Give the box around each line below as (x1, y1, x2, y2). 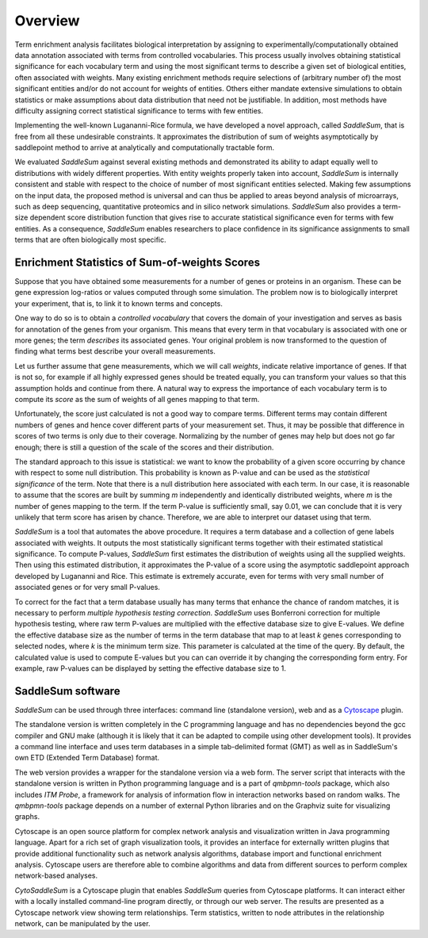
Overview (14, 12, 80, 29)
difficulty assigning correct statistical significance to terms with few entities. (14, 105, 264, 115)
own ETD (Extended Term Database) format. (14, 753, 160, 763)
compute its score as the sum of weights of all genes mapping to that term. (14, 395, 260, 404)
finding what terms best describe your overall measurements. (14, 346, 216, 356)
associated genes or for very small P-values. (14, 583, 160, 592)
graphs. (14, 812, 40, 821)
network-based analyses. (14, 871, 98, 880)
